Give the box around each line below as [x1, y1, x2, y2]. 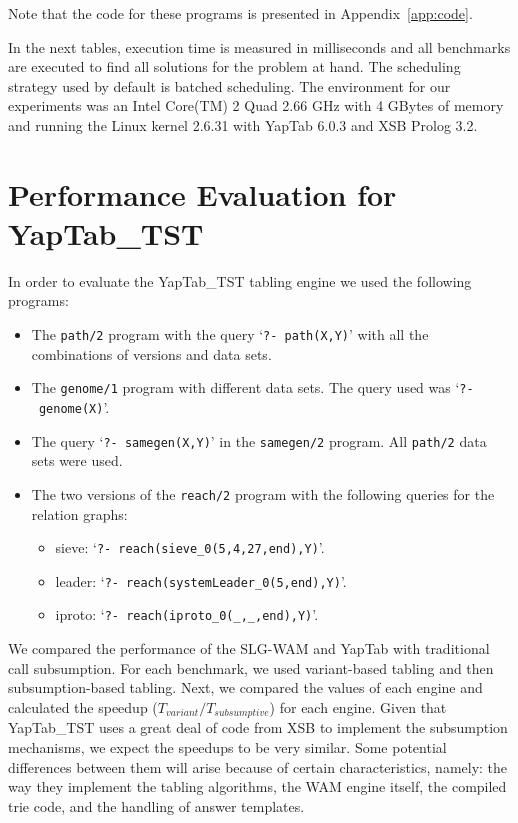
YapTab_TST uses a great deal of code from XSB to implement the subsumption [8, 717, 508, 738]
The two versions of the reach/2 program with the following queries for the [31, 483, 495, 504]
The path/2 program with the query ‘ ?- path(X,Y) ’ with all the [31, 324, 429, 345]
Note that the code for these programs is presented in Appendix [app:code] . [8, 3, 473, 23]
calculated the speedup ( [8, 696, 158, 717]
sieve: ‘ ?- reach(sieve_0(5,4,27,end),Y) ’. [55, 537, 325, 558]
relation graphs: [31, 503, 128, 524]
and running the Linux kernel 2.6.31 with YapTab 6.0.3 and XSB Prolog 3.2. [8, 114, 478, 135]
